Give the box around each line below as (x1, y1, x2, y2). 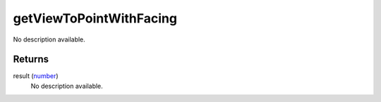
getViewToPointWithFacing (13, 11, 178, 26)
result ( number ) (13, 72, 59, 80)
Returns (13, 53, 49, 65)
